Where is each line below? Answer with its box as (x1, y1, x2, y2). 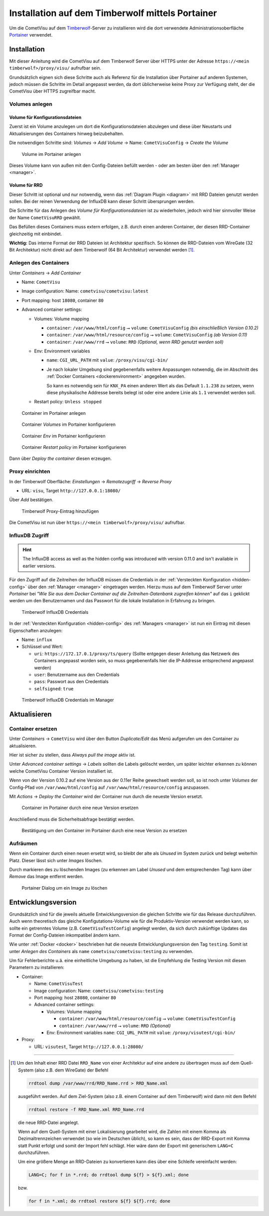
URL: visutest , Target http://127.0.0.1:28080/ (34, 1044, 144, 1050)
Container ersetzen (9, 725, 57, 732)
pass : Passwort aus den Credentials (34, 679, 109, 685)
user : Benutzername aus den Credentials (34, 671, 120, 677)
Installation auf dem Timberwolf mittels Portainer (9, 7, 217, 18)
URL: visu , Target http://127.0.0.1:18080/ (21, 487, 121, 493)
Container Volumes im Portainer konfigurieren (21, 421, 116, 427)
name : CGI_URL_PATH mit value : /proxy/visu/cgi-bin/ (46, 357, 168, 363)
